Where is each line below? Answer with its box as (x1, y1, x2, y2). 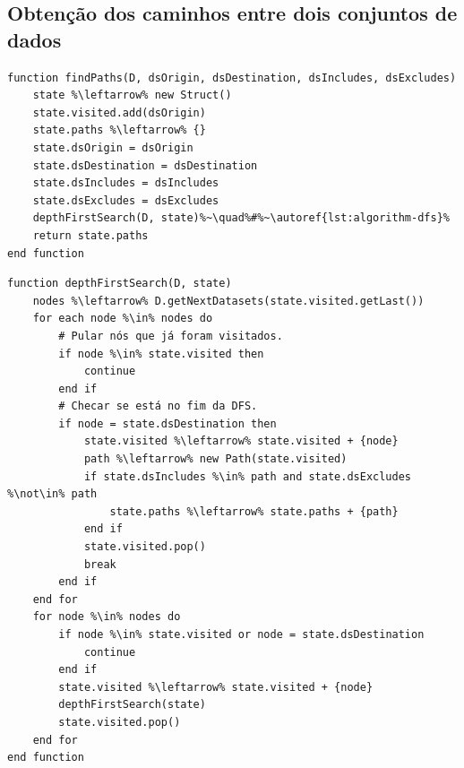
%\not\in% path (7, 488, 98, 501)
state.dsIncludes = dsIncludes (32, 177, 219, 190)
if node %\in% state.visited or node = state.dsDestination (58, 628, 425, 641)
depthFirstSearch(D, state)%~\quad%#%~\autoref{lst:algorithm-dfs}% (32, 211, 450, 225)
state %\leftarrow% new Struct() (32, 89, 232, 102)
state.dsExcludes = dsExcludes (32, 194, 219, 207)
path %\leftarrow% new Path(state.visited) (83, 453, 348, 466)
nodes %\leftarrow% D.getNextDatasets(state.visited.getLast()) (32, 294, 425, 307)
